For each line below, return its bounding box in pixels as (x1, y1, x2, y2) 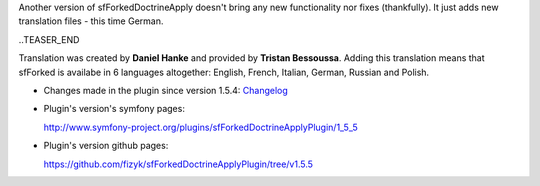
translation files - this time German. (18, 15, 164, 27)
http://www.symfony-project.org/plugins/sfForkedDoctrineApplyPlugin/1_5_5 (43, 121, 359, 133)
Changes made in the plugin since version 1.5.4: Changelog (43, 84, 289, 96)
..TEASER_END (18, 33, 80, 45)
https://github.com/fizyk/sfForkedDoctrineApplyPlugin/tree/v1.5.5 (43, 158, 314, 170)
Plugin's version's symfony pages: (43, 103, 185, 115)
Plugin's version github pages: (43, 140, 169, 152)
